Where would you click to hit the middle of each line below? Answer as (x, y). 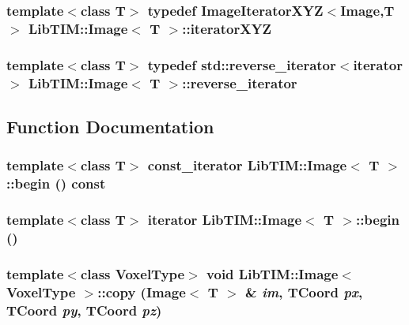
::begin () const (56, 183)
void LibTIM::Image (273, 273)
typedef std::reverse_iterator (242, 64)
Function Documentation (110, 126)
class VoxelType (133, 273)
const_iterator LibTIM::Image (247, 165)
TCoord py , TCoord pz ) (84, 310)
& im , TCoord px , (304, 291)
